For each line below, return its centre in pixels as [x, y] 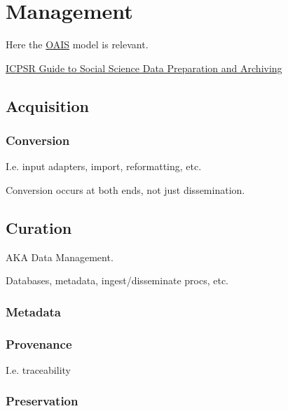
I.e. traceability [38, 369]
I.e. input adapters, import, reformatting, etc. [104, 166]
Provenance [39, 343]
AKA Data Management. [60, 257]
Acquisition [47, 105]
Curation [39, 227]
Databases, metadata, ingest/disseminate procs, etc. [117, 280]
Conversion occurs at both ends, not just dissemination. [125, 189]
